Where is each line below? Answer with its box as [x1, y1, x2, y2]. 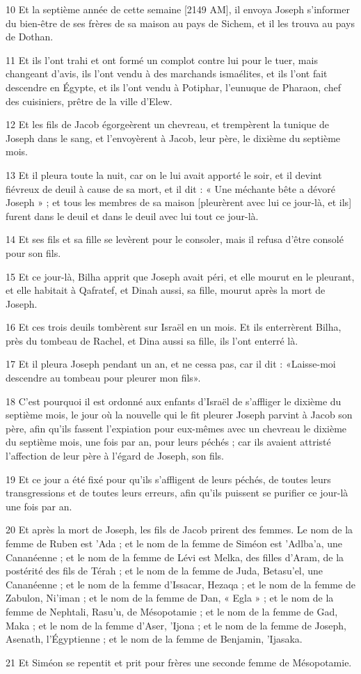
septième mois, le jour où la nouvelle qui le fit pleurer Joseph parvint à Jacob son [6, 407, 353, 422]
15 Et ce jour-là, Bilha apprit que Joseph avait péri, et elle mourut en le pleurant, [6, 269, 355, 283]
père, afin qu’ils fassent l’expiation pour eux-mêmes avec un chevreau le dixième [6, 421, 347, 435]
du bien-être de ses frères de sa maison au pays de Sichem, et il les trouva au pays [6, 15, 355, 30]
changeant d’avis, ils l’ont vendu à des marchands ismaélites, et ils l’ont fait [6, 66, 328, 81]
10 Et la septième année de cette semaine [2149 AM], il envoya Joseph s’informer [6, 2, 350, 16]
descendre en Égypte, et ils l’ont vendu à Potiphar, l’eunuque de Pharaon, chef [6, 79, 341, 94]
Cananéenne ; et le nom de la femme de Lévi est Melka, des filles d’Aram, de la [6, 549, 344, 564]
